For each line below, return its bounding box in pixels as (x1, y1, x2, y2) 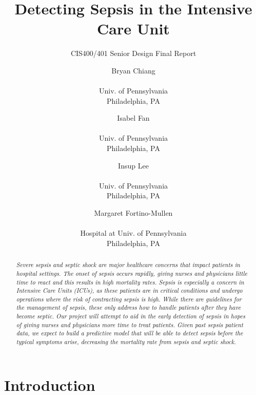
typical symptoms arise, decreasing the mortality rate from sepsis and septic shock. (16, 337, 236, 346)
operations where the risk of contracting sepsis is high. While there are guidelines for (16, 294, 242, 303)
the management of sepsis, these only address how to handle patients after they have (16, 303, 241, 312)
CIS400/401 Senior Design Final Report (70, 48, 196, 59)
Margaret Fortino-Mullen (94, 208, 173, 218)
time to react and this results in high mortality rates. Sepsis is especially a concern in (16, 277, 244, 286)
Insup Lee (118, 160, 149, 171)
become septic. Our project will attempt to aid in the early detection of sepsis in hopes (16, 312, 245, 321)
